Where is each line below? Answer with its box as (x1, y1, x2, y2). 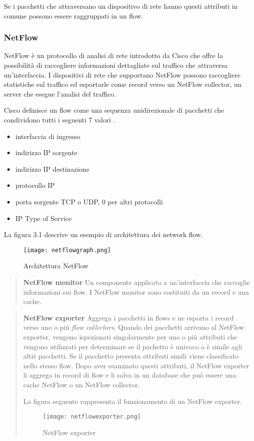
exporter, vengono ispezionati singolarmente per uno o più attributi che (23, 331, 237, 341)
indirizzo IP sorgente (15, 147, 78, 158)
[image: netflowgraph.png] (23, 246, 111, 254)
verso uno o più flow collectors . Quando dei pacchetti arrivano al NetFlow (23, 322, 244, 332)
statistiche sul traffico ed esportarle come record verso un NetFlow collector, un (4, 79, 242, 89)
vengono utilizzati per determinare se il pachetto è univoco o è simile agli (23, 341, 242, 351)
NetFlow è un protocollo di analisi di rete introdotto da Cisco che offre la (4, 50, 223, 60)
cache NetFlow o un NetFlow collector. (23, 379, 140, 389)
